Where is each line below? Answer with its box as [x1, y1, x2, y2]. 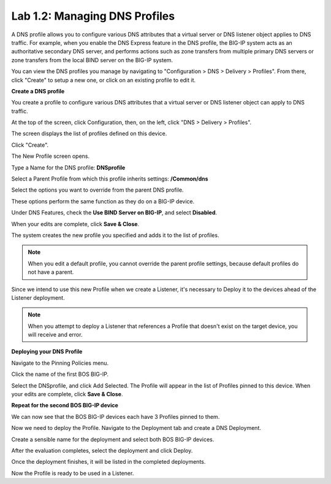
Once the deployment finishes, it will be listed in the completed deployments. [11, 458, 206, 466]
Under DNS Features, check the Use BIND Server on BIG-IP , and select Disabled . [11, 209, 218, 216]
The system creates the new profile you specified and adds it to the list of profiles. [11, 231, 219, 239]
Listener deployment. [11, 294, 65, 301]
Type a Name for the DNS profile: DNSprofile [11, 163, 126, 171]
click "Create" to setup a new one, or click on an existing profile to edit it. [11, 76, 196, 84]
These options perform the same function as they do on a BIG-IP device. [11, 197, 195, 205]
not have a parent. [28, 268, 74, 276]
